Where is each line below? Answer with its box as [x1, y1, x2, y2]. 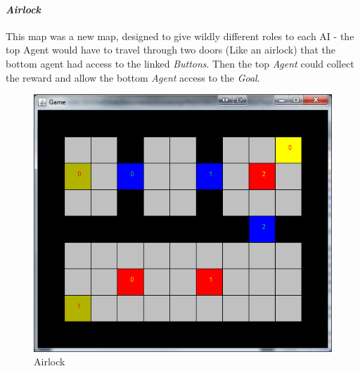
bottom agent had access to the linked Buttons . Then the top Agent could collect [6, 56, 354, 70]
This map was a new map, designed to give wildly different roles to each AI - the [6, 28, 354, 43]
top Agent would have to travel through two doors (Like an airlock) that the [6, 42, 336, 57]
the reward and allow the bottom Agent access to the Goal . [6, 70, 260, 84]
